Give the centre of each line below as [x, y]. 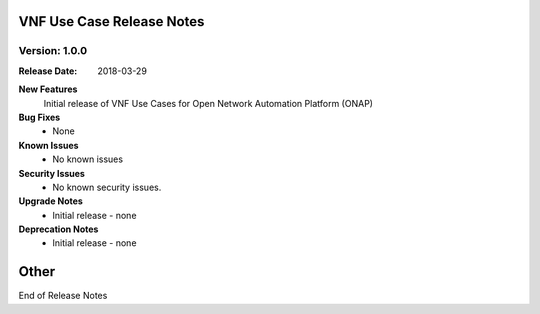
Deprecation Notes [58, 229]
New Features [48, 89]
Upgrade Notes [51, 201]
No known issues [88, 159]
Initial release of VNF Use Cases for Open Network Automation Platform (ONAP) [208, 103]
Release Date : [48, 71]
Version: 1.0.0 [53, 51]
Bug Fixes [39, 117]
